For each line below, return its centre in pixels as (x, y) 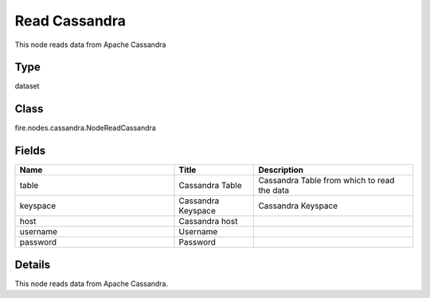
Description (281, 170)
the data (274, 190)
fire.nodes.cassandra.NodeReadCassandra (86, 128)
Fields (30, 151)
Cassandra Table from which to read (326, 181)
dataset (27, 86)
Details (33, 264)
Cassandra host (208, 222)
